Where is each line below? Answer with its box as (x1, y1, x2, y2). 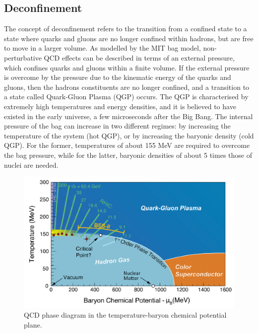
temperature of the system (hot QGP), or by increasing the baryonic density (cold (4, 130, 254, 140)
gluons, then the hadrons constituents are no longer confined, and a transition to (4, 81, 250, 92)
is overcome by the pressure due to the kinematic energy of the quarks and (4, 72, 231, 82)
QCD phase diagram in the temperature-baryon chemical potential (24, 310, 227, 320)
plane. (24, 319, 42, 330)
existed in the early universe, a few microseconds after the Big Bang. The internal (4, 111, 253, 121)
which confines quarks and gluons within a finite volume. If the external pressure (4, 62, 250, 72)
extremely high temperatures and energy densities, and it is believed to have (4, 101, 236, 111)
